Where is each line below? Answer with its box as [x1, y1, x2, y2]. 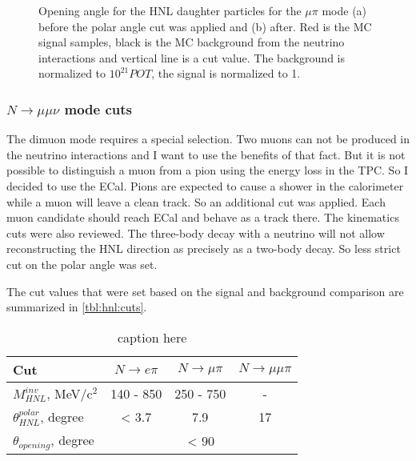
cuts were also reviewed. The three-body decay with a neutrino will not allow [6, 224, 385, 241]
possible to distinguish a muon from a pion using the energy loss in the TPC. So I [6, 162, 409, 178]
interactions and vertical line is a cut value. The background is [38, 49, 346, 66]
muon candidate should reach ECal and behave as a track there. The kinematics [6, 209, 399, 226]
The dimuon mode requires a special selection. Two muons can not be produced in [6, 130, 410, 147]
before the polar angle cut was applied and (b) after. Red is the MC [38, 18, 372, 34]
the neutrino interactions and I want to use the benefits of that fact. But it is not [6, 146, 406, 162]
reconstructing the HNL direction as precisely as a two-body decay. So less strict [6, 240, 401, 257]
